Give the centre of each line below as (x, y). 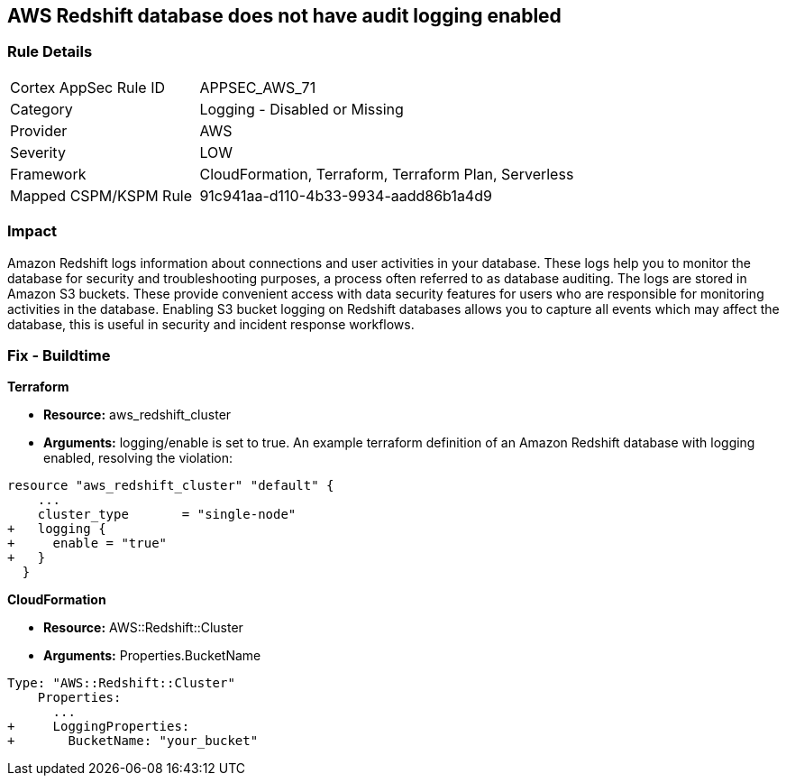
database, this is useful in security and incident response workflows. (211, 324)
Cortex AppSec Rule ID (88, 87)
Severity (38, 152)
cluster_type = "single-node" (167, 515)
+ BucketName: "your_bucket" (133, 741)
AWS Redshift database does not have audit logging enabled (284, 16)
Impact (32, 231)
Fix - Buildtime (59, 355)
